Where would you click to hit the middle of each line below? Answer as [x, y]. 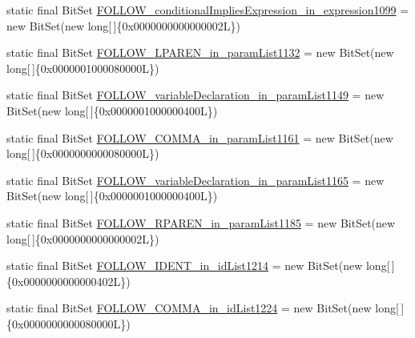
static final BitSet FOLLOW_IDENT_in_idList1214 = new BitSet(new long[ [198, 266]
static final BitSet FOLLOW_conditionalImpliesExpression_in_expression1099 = [208, 10]
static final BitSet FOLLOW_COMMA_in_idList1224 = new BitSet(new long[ [203, 308]
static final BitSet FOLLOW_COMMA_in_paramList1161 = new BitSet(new [200, 137]
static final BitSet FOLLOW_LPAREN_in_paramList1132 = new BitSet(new [200, 52]
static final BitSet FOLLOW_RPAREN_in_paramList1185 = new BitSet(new [201, 222]
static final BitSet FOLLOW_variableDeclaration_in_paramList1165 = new [195, 180]
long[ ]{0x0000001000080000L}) [83, 68]
